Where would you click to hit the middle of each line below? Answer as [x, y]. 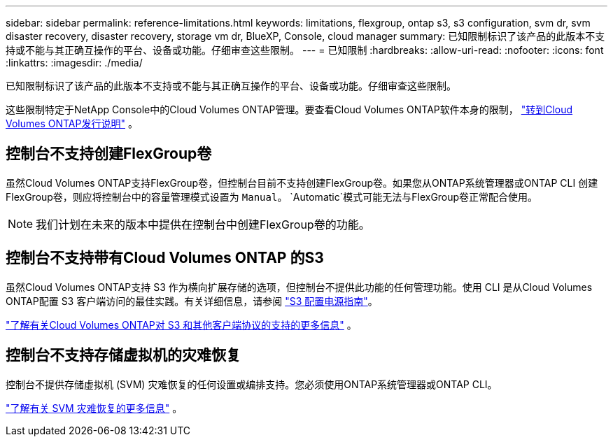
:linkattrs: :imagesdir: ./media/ [74, 63]
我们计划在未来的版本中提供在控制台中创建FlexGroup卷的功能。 [203, 224]
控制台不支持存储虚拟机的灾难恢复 [123, 355]
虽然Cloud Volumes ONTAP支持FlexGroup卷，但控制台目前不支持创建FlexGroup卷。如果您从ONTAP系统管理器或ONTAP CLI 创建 [302, 183]
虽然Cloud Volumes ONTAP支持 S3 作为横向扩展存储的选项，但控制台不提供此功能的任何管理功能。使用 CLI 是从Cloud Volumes [299, 287]
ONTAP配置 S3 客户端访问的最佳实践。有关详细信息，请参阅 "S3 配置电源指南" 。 [192, 301]
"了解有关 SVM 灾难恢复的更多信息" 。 [94, 408]
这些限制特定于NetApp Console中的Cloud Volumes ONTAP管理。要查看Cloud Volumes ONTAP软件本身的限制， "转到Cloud [289, 109]
